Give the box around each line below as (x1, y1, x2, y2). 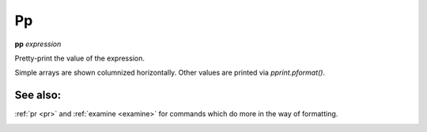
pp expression (14, 39, 62, 49)
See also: (14, 89, 62, 102)
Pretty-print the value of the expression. (14, 53, 145, 63)
